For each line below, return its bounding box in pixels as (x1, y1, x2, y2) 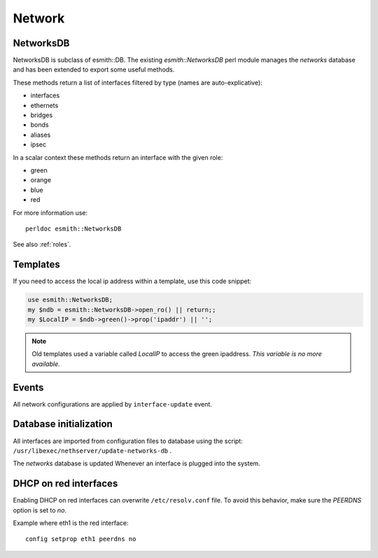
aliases (30, 130, 51, 139)
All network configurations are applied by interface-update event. (13, 400, 213, 408)
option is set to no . (13, 505, 66, 515)
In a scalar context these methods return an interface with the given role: (13, 153, 223, 161)
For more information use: (13, 208, 87, 217)
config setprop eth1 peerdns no (25, 535, 136, 543)
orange (30, 176, 52, 184)
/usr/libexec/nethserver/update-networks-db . (13, 446, 171, 455)
